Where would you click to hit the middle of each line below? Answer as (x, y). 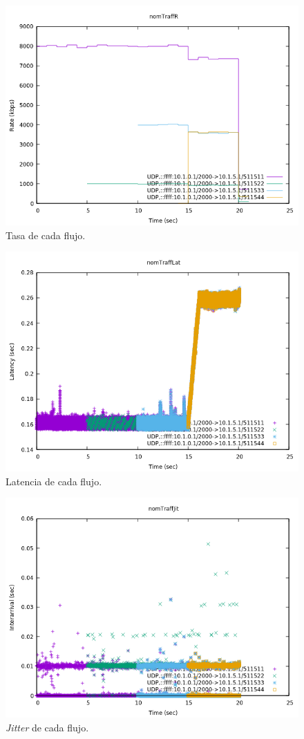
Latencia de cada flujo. (54, 481)
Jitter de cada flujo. (47, 727)
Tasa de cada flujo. (46, 235)
